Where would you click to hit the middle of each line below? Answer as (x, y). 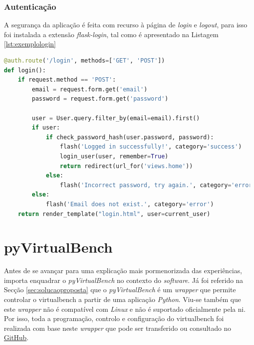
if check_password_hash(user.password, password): (130, 137)
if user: (46, 128)
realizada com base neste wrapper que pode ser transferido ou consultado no (118, 328)
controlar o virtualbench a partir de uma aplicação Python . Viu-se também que (123, 299)
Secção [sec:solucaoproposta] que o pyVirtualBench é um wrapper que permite (120, 290)
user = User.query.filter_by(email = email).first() (116, 118)
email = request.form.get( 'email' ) (90, 89)
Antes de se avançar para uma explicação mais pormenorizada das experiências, (123, 270)
